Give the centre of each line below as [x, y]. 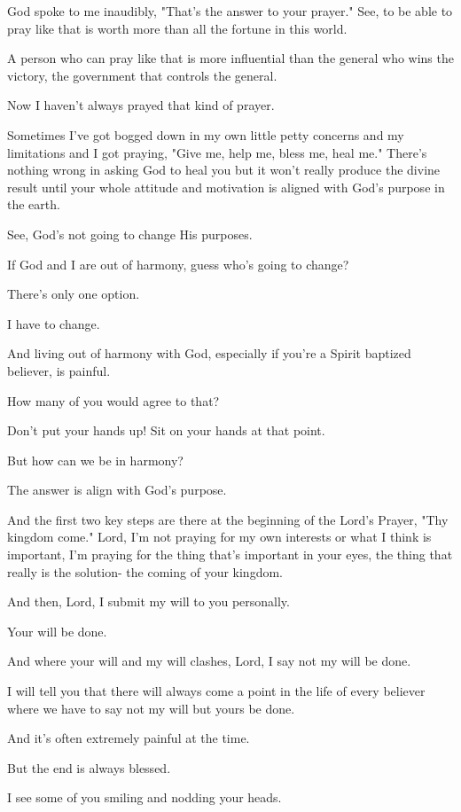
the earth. [34, 204]
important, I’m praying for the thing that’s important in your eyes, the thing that [230, 554]
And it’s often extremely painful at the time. [129, 738]
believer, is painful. [59, 370]
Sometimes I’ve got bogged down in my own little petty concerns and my [206, 134]
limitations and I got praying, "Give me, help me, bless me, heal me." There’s [217, 152]
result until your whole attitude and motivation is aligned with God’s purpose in [226, 187]
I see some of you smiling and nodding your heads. [145, 797]
